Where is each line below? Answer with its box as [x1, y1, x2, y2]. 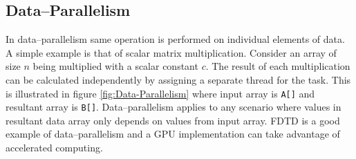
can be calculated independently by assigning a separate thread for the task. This [6, 72, 351, 86]
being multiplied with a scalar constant [32, 59, 198, 73]
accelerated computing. [6, 140, 103, 155]
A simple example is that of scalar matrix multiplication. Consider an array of [6, 45, 337, 59]
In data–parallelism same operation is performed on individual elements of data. [6, 32, 345, 46]
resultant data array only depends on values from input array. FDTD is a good [6, 113, 340, 127]
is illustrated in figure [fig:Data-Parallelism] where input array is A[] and [6, 86, 315, 100]
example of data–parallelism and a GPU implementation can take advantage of [6, 127, 340, 141]
